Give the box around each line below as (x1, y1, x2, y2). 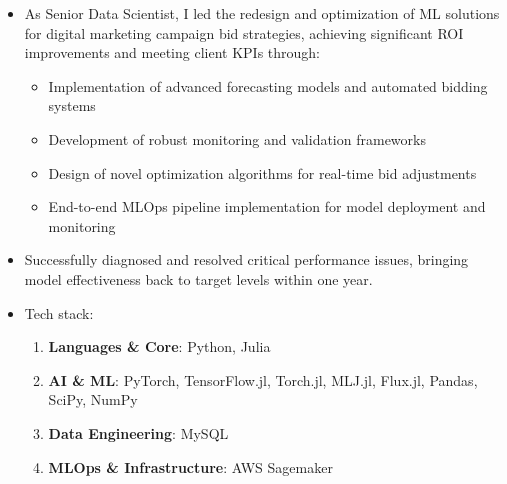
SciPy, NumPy (48, 389, 138, 410)
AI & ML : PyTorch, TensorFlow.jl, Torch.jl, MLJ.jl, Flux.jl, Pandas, (48, 369, 478, 390)
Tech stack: (24, 302, 94, 323)
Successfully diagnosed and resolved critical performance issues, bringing (24, 249, 469, 270)
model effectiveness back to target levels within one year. (24, 268, 373, 289)
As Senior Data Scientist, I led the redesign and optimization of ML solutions (24, 3, 500, 23)
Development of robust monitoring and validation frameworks (48, 128, 426, 149)
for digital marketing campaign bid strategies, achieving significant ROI (24, 22, 464, 43)
